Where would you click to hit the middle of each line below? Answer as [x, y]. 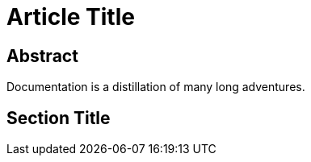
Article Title [71, 17]
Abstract [42, 56]
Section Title [59, 118]
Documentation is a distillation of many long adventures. [156, 87]
